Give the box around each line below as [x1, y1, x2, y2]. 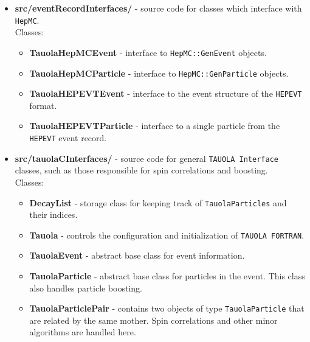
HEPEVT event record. [29, 131, 107, 144]
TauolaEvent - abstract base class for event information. [29, 249, 245, 262]
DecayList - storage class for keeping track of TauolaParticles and [29, 196, 287, 209]
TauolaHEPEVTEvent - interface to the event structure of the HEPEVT [29, 87, 302, 100]
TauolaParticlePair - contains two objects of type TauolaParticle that [29, 302, 305, 315]
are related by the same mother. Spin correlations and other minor [29, 313, 278, 326]
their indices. [29, 208, 78, 221]
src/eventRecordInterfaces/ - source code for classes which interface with [15, 2, 302, 14]
